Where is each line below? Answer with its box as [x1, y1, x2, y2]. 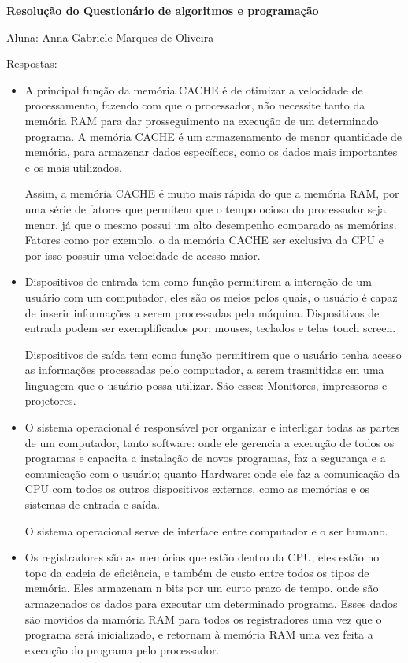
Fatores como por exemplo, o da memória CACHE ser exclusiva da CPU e [24, 231, 384, 248]
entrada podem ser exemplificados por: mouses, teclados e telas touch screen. [24, 320, 396, 336]
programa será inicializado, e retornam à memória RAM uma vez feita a [24, 626, 373, 643]
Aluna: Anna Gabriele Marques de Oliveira [6, 28, 214, 45]
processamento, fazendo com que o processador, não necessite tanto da [24, 97, 365, 113]
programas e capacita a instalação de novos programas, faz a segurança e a [24, 450, 386, 466]
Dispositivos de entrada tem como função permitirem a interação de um [24, 273, 372, 290]
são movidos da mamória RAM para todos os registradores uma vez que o [24, 610, 382, 627]
